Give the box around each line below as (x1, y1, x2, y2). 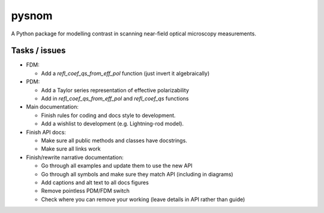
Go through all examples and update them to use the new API (41, 162, 193, 169)
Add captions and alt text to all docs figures (41, 179, 149, 186)
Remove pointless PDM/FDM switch (41, 187, 130, 194)
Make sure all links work (41, 145, 101, 152)
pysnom (11, 9, 53, 22)
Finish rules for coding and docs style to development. (41, 112, 176, 119)
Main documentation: (26, 103, 79, 110)
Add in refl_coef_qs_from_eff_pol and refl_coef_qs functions (41, 95, 189, 102)
